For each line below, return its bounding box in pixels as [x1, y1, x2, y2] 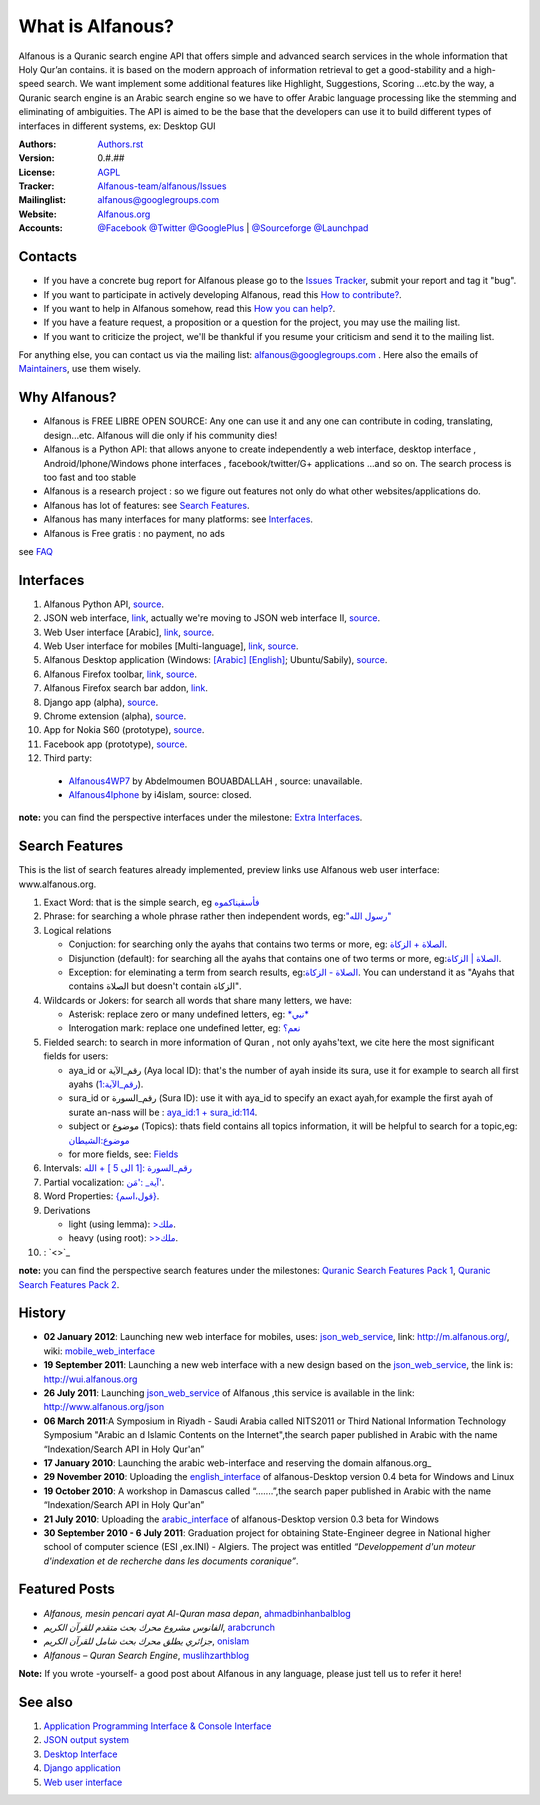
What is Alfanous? [18, 15, 175, 37]
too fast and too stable [43, 471, 137, 483]
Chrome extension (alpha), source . [43, 710, 187, 722]
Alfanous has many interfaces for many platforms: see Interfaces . [43, 513, 314, 525]
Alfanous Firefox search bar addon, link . [43, 682, 209, 694]
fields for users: [43, 1050, 109, 1062]
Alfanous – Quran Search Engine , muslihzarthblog [43, 1649, 250, 1661]
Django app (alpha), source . [43, 696, 159, 708]
